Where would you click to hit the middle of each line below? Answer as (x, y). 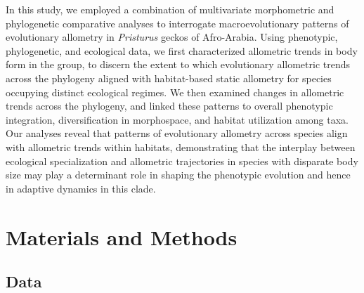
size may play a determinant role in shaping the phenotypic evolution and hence (178, 175)
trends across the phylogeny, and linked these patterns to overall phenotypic (169, 106)
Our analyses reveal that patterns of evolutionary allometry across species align (177, 133)
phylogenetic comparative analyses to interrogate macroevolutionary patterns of (177, 23)
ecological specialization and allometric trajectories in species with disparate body (182, 161)
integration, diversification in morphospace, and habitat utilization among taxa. (177, 119)
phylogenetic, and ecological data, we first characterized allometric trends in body (182, 50)
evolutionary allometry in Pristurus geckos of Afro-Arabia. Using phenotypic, (172, 37)
